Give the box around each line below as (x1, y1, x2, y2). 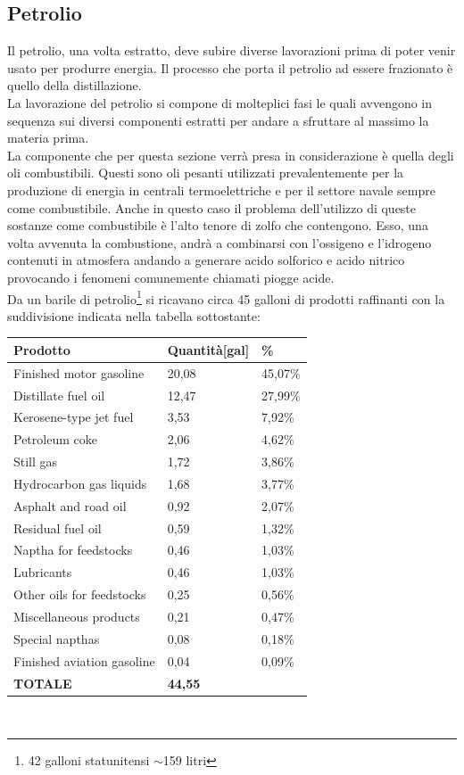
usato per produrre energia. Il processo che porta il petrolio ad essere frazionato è (7, 58, 453, 77)
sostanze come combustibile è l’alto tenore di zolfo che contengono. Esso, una (7, 216, 428, 235)
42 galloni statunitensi (28, 751, 150, 770)
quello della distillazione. (7, 76, 142, 95)
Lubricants (13, 563, 72, 581)
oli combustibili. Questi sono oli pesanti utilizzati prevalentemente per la (7, 163, 404, 182)
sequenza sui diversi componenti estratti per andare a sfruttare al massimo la (7, 111, 429, 129)
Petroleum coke (13, 430, 97, 449)
